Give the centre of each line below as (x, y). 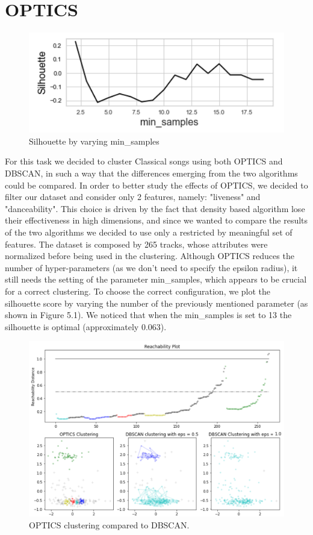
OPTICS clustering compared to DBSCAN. (109, 525)
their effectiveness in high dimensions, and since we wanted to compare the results (156, 220)
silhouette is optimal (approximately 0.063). (86, 326)
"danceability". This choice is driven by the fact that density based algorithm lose (155, 208)
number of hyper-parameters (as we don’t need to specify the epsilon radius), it (151, 267)
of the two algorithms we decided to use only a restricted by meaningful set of (149, 232)
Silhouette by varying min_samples (94, 141)
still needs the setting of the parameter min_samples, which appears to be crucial (156, 279)
